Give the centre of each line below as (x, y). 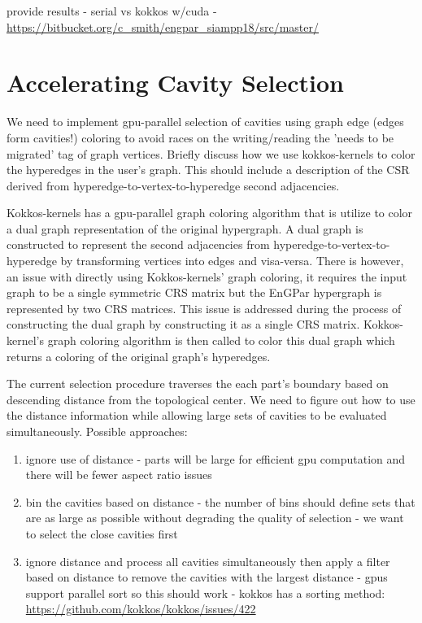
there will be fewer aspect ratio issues (119, 475)
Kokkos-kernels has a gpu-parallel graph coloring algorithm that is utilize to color (210, 213)
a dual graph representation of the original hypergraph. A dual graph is (185, 228)
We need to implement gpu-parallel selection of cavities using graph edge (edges (205, 122)
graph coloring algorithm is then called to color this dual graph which (221, 340)
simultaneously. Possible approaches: (97, 431)
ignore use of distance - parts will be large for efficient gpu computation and (215, 458)
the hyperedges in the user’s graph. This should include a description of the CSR (208, 170)
